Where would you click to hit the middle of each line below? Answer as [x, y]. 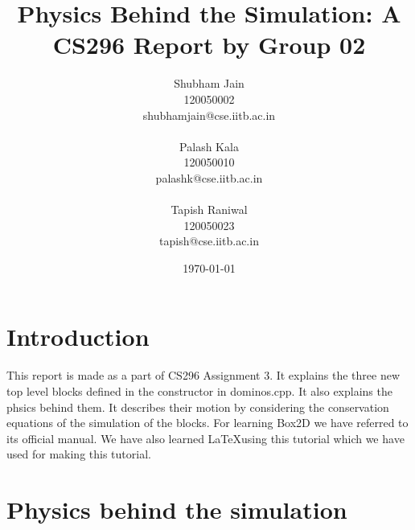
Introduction [78, 337]
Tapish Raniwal [209, 210]
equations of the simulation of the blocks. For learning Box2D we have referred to [207, 423]
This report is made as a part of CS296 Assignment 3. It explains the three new [203, 375]
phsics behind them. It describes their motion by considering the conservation [198, 407]
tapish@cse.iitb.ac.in [209, 241]
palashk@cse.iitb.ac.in [209, 177]
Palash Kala [209, 146]
